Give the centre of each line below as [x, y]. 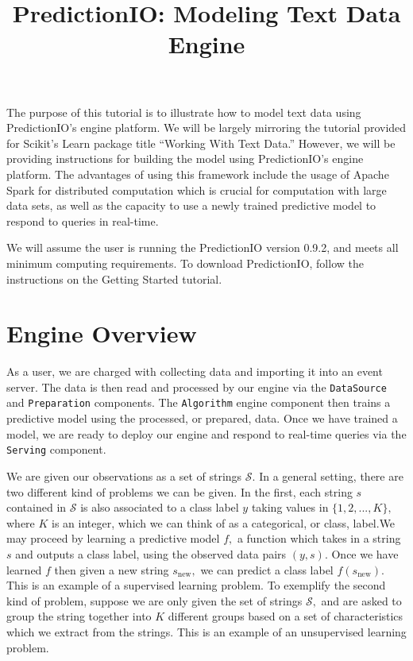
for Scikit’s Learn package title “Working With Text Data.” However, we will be [201, 143]
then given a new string [112, 569]
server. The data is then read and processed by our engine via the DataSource [197, 387]
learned [24, 569]
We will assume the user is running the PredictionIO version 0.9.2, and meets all [203, 247]
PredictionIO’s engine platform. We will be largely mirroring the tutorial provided [206, 128]
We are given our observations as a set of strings [124, 475]
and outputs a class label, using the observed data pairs [151, 553]
